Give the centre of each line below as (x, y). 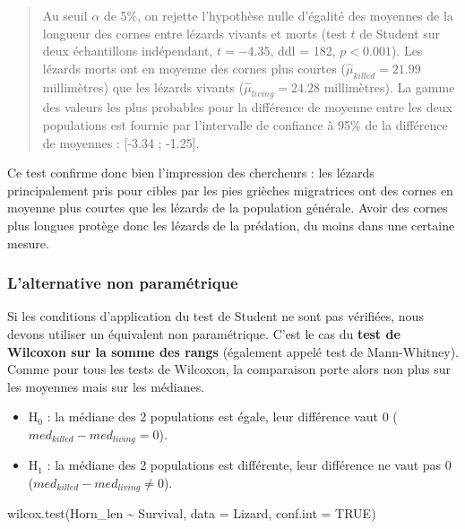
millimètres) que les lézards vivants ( (143, 87)
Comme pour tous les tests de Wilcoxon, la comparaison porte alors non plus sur (229, 369)
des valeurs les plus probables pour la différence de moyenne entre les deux (247, 107)
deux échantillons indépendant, (128, 51)
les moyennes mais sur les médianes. (106, 386)
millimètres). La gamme (389, 87)
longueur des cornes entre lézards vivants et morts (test (194, 33)
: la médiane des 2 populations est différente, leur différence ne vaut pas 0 (249, 465)
